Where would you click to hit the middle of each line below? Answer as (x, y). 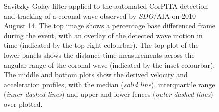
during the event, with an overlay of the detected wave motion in (103, 35)
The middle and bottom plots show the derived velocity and (96, 74)
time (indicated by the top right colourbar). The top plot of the (101, 45)
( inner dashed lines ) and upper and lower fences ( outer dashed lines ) (109, 94)
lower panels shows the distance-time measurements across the (99, 55)
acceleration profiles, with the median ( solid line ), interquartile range (109, 84)
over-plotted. (23, 103)
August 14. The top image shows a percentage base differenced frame (110, 26)
